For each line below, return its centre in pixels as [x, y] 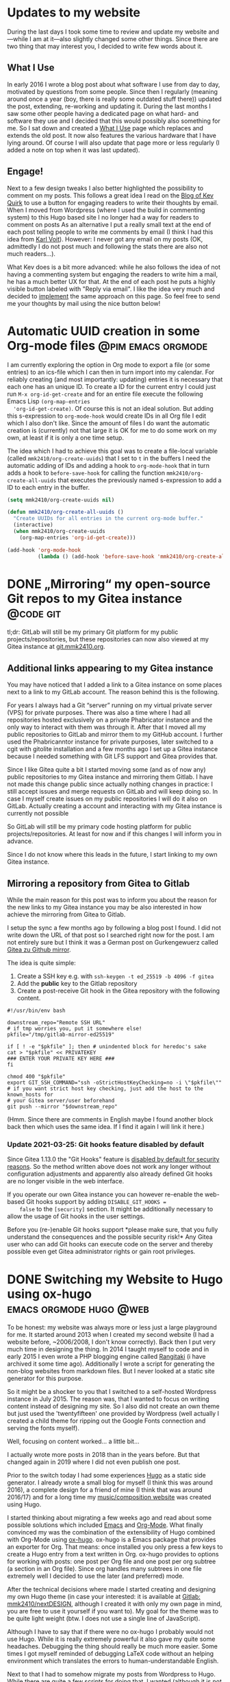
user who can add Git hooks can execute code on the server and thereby [110, 1244]
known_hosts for [30, 1095]
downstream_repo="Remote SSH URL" [56, 1023]
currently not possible [38, 814]
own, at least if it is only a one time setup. [66, 438]
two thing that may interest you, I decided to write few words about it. [105, 46]
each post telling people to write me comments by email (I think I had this [110, 232]
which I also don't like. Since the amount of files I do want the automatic [108, 423]
